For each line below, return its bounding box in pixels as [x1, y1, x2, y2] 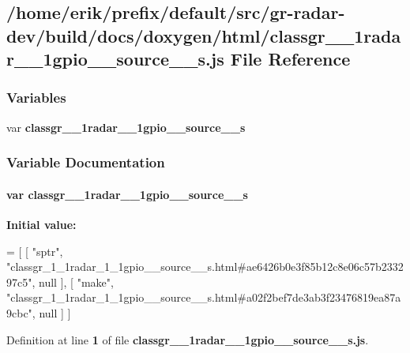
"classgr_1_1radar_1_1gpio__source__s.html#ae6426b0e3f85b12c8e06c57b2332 [6, 258, 404, 275]
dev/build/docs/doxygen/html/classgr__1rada [6, 23, 401, 47]
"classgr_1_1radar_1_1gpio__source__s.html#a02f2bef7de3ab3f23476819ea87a [6, 289, 401, 306]
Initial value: [6, 216, 77, 233]
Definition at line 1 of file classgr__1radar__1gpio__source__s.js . [6, 331, 369, 347]
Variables [6, 88, 66, 107]
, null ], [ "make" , [32, 273, 114, 290]
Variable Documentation [6, 152, 165, 172]
